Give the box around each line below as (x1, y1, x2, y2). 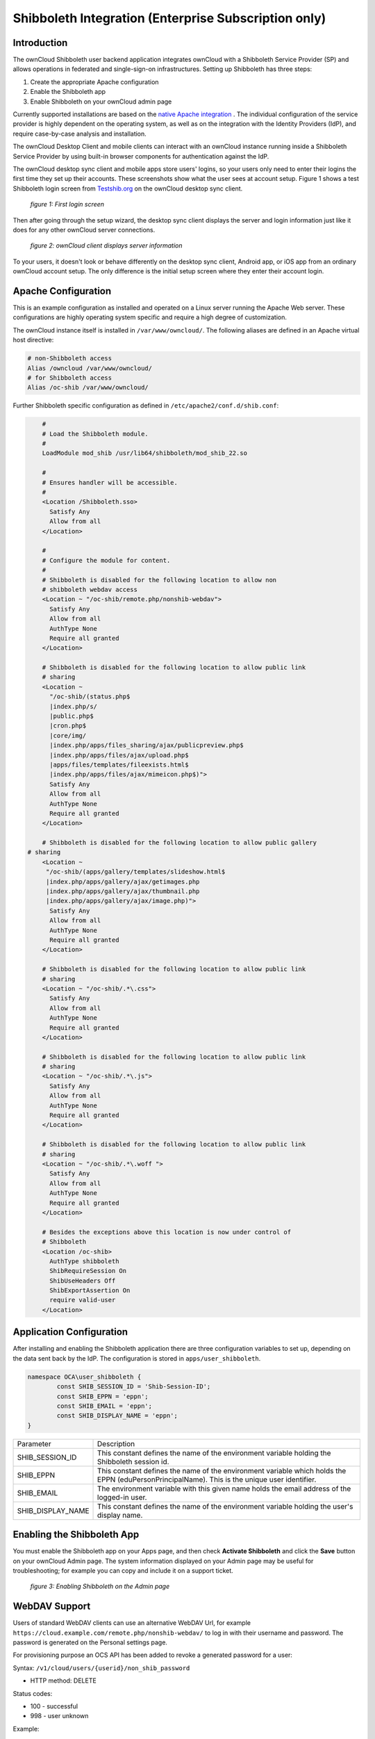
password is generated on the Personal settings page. (12, 1638, 168, 1646)
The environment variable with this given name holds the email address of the (97, 1484, 351, 1493)
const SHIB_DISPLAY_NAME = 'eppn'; (56, 1412, 178, 1420)
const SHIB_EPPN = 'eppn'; (56, 1392, 149, 1400)
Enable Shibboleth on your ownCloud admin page (30, 97, 172, 106)
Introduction (12, 37, 68, 49)
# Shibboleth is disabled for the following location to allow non (42, 576, 277, 584)
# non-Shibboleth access (27, 355, 112, 362)
